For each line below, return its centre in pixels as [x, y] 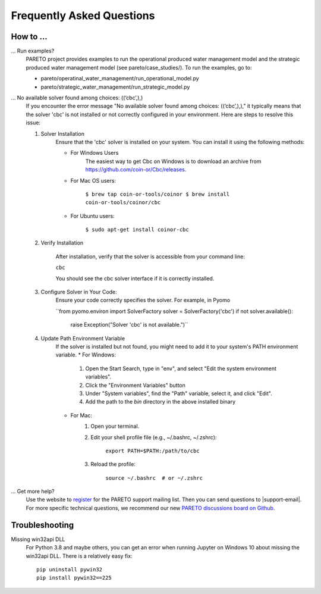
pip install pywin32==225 [74, 578]
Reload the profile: [113, 464]
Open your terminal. [115, 426]
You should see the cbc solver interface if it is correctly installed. [135, 278]
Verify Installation [62, 243]
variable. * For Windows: [86, 355]
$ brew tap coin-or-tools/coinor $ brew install [158, 194]
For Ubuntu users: [93, 216]
